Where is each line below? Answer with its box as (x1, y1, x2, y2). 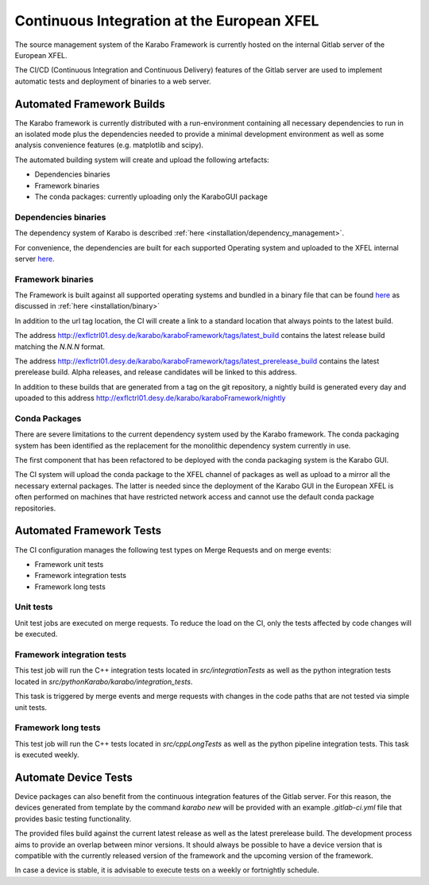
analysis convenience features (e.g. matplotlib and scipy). (14, 140, 204, 150)
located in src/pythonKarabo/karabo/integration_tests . (14, 677, 193, 686)
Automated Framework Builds (14, 97, 166, 111)
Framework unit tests (34, 559, 104, 569)
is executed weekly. (14, 750, 79, 759)
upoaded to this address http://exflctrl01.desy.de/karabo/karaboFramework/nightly (14, 394, 286, 403)
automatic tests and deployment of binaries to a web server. (14, 76, 211, 86)
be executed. (14, 629, 58, 639)
